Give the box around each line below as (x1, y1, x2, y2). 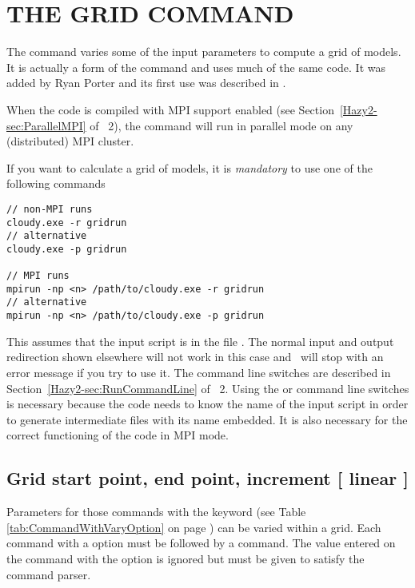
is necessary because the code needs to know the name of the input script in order (6, 395, 409, 412)
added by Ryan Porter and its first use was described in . (6, 74, 286, 91)
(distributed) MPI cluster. (6, 133, 134, 149)
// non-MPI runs (6, 203, 93, 215)
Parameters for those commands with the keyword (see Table (6, 503, 306, 520)
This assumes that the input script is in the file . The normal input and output (6, 332, 394, 349)
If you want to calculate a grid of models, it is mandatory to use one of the (6, 159, 373, 176)
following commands (6, 175, 106, 192)
